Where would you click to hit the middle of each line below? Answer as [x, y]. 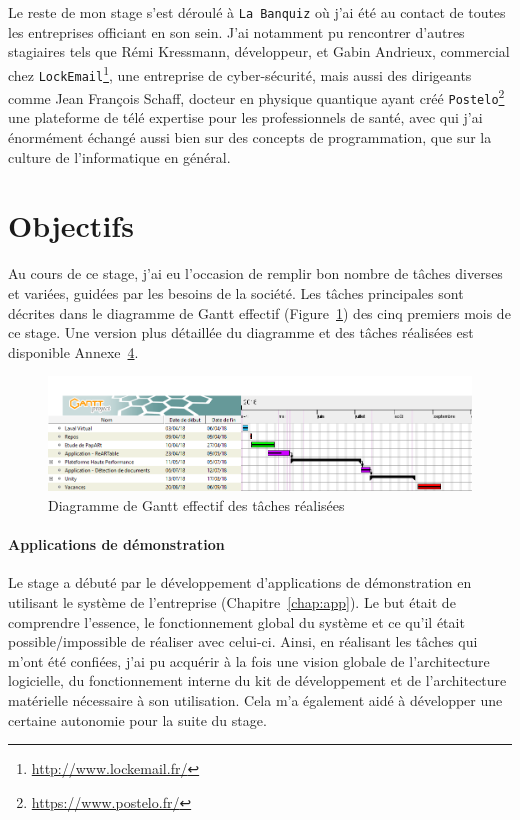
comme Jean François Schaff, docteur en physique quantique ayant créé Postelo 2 [256, 96]
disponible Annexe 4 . [73, 351]
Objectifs [71, 225]
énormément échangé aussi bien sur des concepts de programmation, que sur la [250, 137]
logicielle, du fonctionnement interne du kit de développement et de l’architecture [257, 680]
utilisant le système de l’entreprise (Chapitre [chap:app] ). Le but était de [232, 602]
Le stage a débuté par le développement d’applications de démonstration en [240, 582]
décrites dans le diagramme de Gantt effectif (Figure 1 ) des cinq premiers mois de [259, 312]
